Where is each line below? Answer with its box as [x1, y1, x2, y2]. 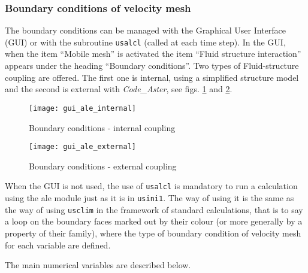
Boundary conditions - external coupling [29, 159, 177, 172]
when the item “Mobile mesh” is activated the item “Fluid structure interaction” [5, 47, 301, 60]
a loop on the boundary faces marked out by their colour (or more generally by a [5, 215, 303, 227]
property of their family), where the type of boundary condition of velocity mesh [5, 226, 301, 239]
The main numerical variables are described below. [5, 259, 191, 271]
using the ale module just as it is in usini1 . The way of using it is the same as [5, 192, 294, 204]
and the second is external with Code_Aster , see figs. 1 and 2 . [5, 83, 232, 95]
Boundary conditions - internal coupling [29, 121, 176, 134]
